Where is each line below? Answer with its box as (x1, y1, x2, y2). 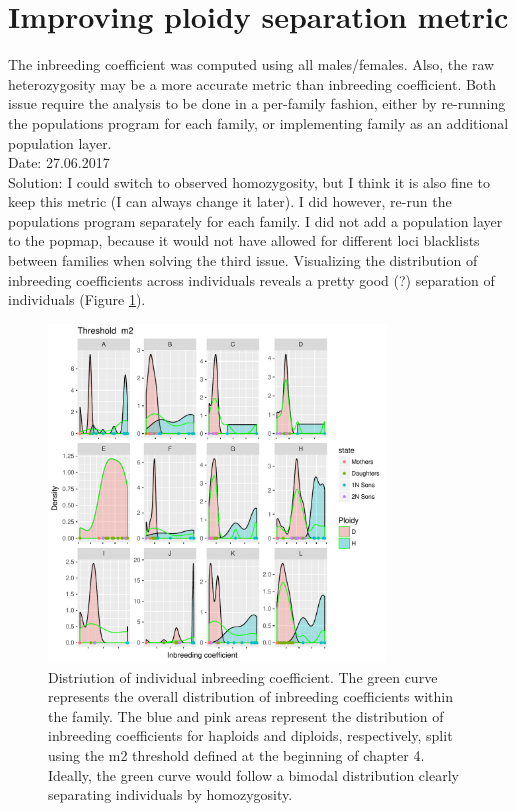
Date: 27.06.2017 (8, 152, 110, 173)
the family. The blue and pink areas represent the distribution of (48, 705, 444, 726)
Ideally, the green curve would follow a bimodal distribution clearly (48, 764, 459, 785)
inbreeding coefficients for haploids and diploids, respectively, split (48, 725, 453, 746)
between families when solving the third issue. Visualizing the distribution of (8, 250, 478, 271)
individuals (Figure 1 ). (8, 289, 146, 310)
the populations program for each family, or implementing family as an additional (8, 112, 509, 133)
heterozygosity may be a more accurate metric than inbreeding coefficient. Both (8, 73, 497, 94)
